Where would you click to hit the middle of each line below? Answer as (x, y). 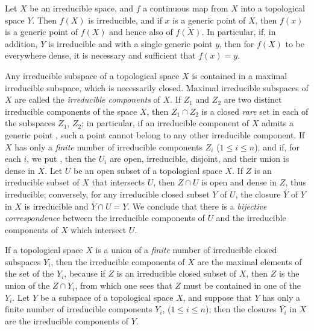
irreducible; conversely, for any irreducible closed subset (107, 194)
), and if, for (277, 146)
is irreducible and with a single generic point (130, 43)
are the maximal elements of (250, 261)
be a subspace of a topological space (107, 297)
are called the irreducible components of (87, 99)
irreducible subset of (42, 182)
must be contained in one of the (242, 285)
